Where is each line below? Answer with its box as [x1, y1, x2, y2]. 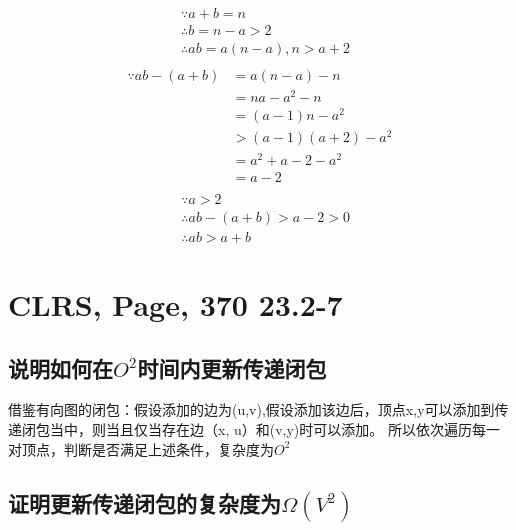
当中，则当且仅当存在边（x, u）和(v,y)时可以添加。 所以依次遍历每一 [49, 418, 500, 439]
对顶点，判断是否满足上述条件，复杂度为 [8, 438, 274, 459]
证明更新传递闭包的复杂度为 [8, 487, 281, 518]
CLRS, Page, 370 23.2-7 [8, 283, 343, 324]
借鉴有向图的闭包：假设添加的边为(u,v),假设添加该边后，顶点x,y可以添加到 [8, 399, 495, 420]
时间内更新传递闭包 [137, 352, 327, 383]
